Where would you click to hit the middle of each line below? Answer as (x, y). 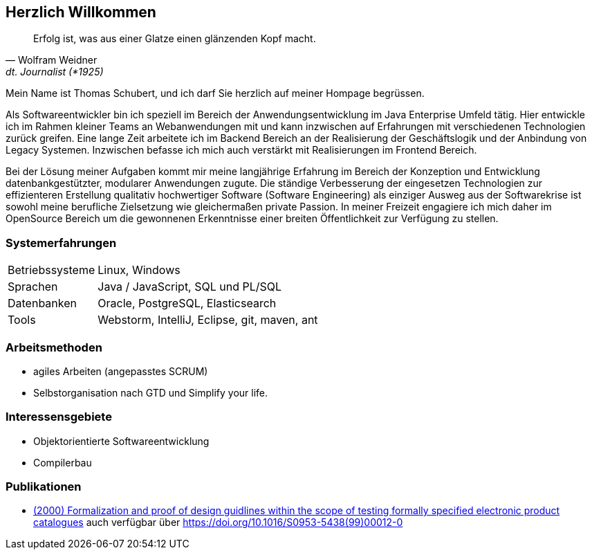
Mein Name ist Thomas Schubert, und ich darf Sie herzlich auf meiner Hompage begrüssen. (215, 93)
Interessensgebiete (59, 417)
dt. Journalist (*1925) (55, 72)
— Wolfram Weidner (52, 60)
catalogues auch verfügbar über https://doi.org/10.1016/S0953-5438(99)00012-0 (218, 522)
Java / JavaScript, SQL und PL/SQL (190, 287)
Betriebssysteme (52, 270)
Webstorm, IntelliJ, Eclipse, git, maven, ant (208, 320)
